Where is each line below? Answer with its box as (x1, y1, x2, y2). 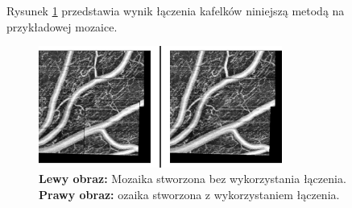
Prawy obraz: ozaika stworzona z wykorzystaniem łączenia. (39, 185, 340, 202)
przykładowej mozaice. (6, 18, 118, 35)
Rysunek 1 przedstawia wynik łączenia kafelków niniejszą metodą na (6, 2, 345, 19)
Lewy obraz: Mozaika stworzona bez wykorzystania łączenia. (39, 170, 346, 187)
